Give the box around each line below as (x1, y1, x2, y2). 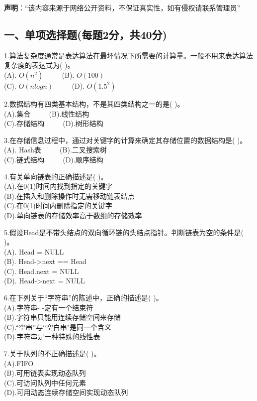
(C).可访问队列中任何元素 (4, 377, 86, 388)
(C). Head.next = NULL (4, 266, 79, 276)
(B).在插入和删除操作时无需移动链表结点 (4, 190, 135, 201)
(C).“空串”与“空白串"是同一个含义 (4, 321, 112, 332)
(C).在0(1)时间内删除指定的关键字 (4, 200, 112, 211)
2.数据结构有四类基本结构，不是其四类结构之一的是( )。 (4, 98, 184, 109)
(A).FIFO (4, 358, 34, 368)
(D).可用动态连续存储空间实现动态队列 (4, 387, 128, 398)
